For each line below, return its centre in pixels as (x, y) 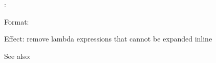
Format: (17, 21)
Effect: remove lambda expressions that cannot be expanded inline (108, 39)
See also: (18, 56)
